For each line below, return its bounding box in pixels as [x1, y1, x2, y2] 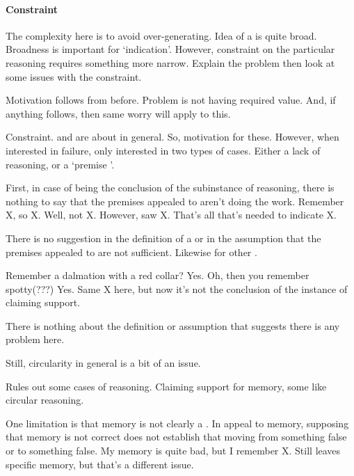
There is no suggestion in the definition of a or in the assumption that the [6, 230, 321, 245]
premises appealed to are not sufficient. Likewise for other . [6, 244, 257, 259]
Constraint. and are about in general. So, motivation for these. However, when [6, 129, 339, 144]
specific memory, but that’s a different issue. [6, 457, 194, 471]
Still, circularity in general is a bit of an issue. [6, 356, 201, 370]
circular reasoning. [6, 392, 84, 407]
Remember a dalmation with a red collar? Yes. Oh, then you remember [6, 268, 309, 283]
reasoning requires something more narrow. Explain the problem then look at [6, 55, 335, 70]
